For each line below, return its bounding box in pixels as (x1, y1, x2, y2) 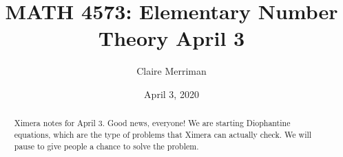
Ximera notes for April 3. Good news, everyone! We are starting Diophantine (14, 117, 291, 129)
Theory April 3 (98, 24, 245, 52)
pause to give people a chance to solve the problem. (14, 140, 199, 152)
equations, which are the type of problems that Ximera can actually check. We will (14, 128, 312, 140)
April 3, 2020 (144, 86, 199, 101)
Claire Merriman (136, 64, 207, 78)
